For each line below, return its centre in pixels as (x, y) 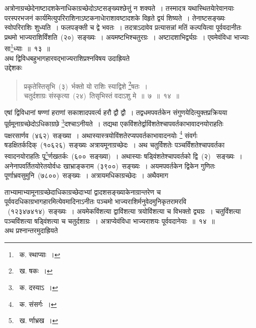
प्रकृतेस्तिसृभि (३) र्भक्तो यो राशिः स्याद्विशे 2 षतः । (86, 85)
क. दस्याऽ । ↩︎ (39, 287)
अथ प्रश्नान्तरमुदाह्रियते (31, 230)
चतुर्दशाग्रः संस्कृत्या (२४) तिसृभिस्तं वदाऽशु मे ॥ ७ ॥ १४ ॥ (101, 96)
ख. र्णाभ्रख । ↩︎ (39, 320)
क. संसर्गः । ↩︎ (38, 304)
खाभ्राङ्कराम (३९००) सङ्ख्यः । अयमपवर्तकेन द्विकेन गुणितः (139, 165)
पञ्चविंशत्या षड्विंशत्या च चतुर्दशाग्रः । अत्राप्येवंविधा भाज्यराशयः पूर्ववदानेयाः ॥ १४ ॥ (110, 221)
